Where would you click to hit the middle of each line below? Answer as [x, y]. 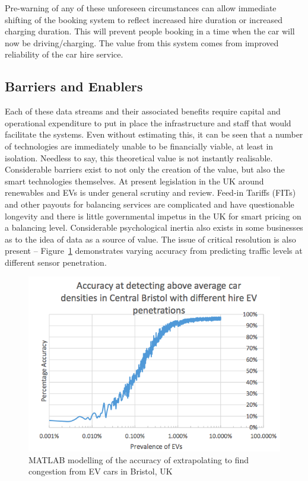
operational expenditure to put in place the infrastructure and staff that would [148, 122]
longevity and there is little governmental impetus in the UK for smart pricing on [153, 216]
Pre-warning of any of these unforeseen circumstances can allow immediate [141, 8]
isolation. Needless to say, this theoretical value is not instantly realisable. [139, 157]
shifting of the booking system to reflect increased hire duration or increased [144, 19]
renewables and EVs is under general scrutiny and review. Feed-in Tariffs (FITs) [150, 192]
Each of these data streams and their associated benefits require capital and [143, 111]
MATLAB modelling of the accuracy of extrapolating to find [139, 459]
